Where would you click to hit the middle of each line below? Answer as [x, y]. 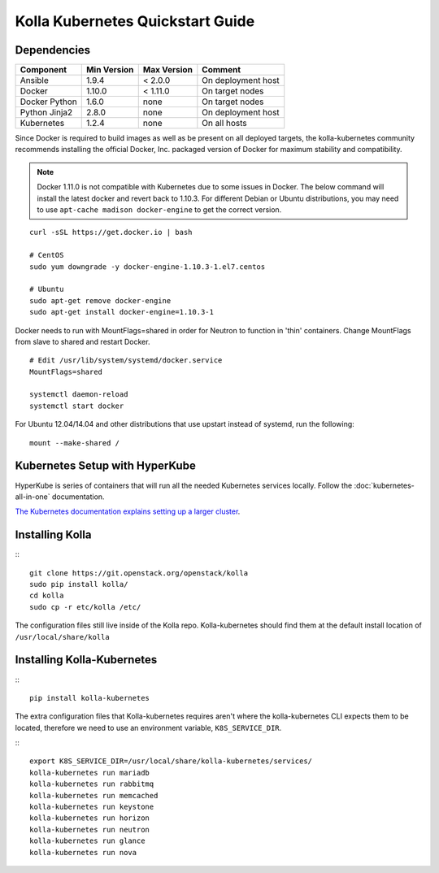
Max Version [167, 70]
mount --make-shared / [75, 443]
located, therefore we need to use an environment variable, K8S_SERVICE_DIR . [148, 727]
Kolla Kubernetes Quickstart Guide [135, 21]
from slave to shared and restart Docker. [83, 341]
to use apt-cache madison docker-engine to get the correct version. [159, 210]
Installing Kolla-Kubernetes [86, 660]
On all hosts [224, 124]
